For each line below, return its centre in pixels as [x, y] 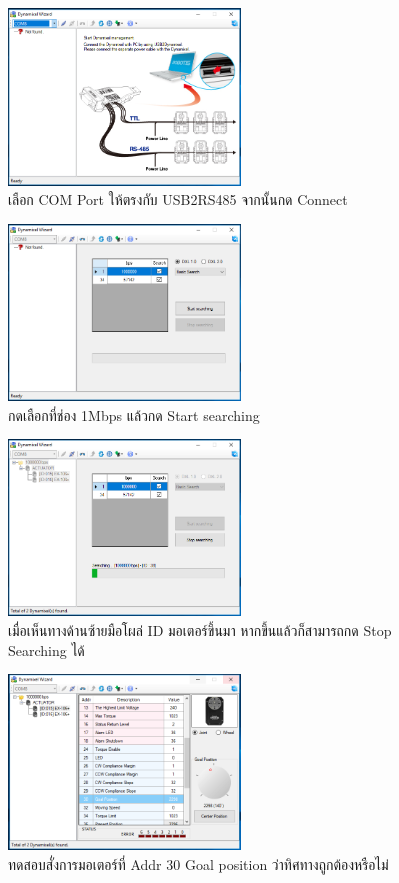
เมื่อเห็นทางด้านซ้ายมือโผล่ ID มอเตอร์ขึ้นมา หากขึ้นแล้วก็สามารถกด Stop [200, 630]
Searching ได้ [46, 649]
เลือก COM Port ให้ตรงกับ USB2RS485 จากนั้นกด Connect [178, 199]
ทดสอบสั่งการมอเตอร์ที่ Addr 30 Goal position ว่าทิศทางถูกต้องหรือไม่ [198, 863]
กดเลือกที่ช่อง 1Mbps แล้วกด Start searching [134, 414]
